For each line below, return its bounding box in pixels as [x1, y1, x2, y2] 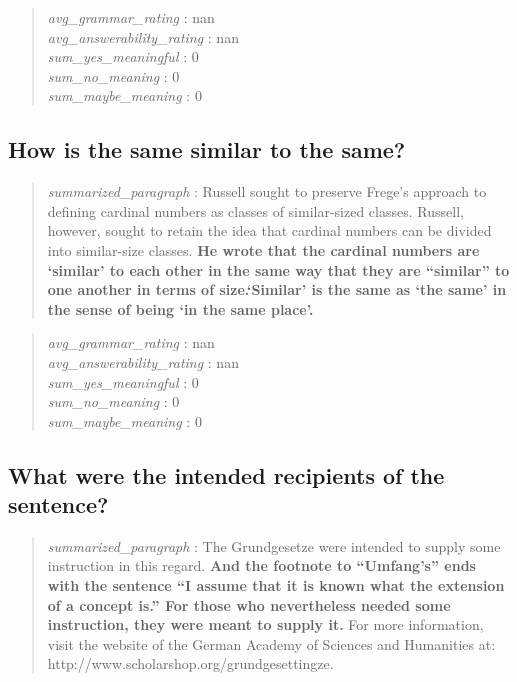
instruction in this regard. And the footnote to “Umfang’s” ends [47, 555, 476, 576]
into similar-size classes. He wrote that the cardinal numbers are [47, 239, 480, 260]
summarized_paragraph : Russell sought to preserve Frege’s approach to [47, 181, 487, 202]
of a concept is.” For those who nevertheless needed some [47, 594, 451, 615]
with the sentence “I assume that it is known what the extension [47, 575, 505, 596]
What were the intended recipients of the [8, 459, 445, 490]
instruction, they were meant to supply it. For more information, [47, 614, 484, 635]
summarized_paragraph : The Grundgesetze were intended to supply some [47, 535, 501, 556]
